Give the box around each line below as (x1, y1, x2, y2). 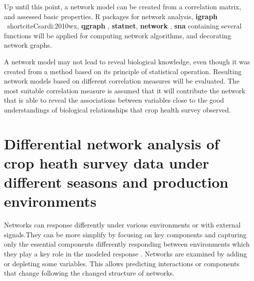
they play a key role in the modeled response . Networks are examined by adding (4, 249, 247, 258)
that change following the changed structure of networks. (4, 268, 175, 278)
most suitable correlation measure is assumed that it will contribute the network (4, 85, 246, 95)
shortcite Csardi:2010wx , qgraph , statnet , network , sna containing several (7, 21, 242, 31)
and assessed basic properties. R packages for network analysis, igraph (4, 11, 218, 21)
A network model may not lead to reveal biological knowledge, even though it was (4, 56, 250, 66)
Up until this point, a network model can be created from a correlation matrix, (4, 1, 241, 11)
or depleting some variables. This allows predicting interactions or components (4, 258, 240, 268)
